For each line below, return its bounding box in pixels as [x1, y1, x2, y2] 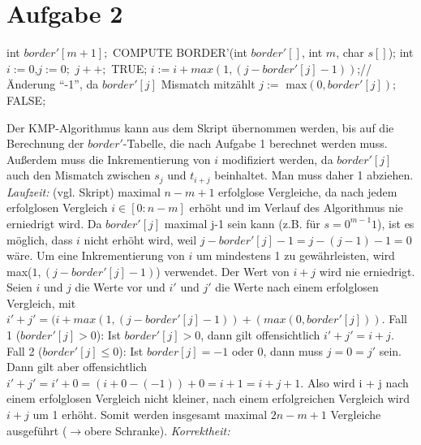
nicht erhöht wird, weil [84, 231, 197, 248]
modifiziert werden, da [221, 150, 333, 167]
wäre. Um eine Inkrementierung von [6, 247, 185, 264]
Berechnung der [6, 135, 84, 152]
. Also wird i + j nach [300, 374, 409, 391]
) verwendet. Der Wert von [156, 262, 290, 279]
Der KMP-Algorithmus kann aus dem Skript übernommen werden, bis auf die [6, 119, 394, 136]
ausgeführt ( [6, 421, 67, 439]
